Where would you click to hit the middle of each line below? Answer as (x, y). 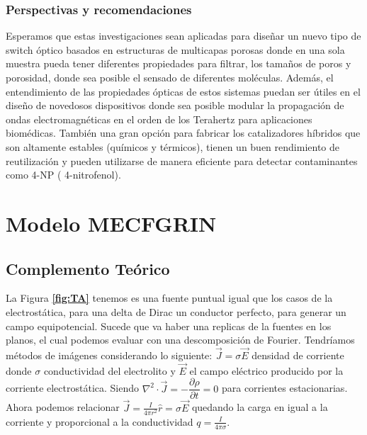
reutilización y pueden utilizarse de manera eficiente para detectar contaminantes (182, 160)
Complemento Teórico (88, 268)
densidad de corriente (298, 355)
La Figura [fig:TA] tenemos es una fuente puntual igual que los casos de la (169, 298)
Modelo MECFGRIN (111, 223)
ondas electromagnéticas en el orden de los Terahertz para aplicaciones (159, 119)
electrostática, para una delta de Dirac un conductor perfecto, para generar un (176, 311)
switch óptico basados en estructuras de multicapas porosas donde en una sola (175, 49)
